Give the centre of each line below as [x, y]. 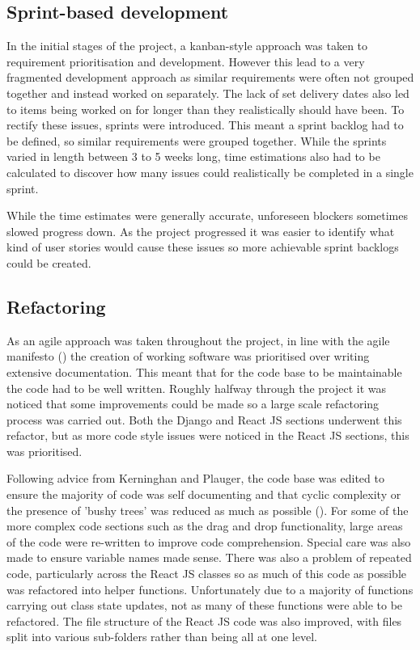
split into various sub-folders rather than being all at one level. [162, 637]
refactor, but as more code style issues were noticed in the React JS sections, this [208, 435]
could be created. [49, 262]
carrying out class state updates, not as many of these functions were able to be [205, 605]
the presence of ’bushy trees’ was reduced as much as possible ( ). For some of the [208, 510]
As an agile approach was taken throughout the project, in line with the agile [198, 340]
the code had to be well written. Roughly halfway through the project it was [197, 388]
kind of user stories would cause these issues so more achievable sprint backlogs [203, 247]
